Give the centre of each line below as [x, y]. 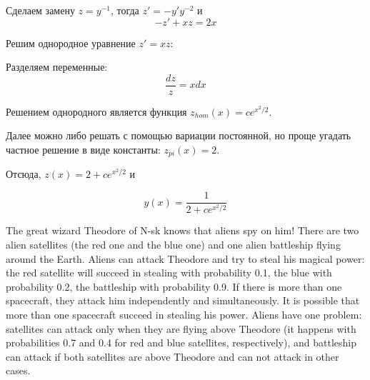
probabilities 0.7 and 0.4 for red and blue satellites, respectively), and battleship [181, 342]
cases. [18, 370]
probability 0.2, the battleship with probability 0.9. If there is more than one [174, 286]
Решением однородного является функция [96, 111]
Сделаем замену [40, 10]
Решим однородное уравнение [71, 42]
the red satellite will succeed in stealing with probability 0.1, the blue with [169, 272]
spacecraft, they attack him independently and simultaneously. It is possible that [183, 300]
